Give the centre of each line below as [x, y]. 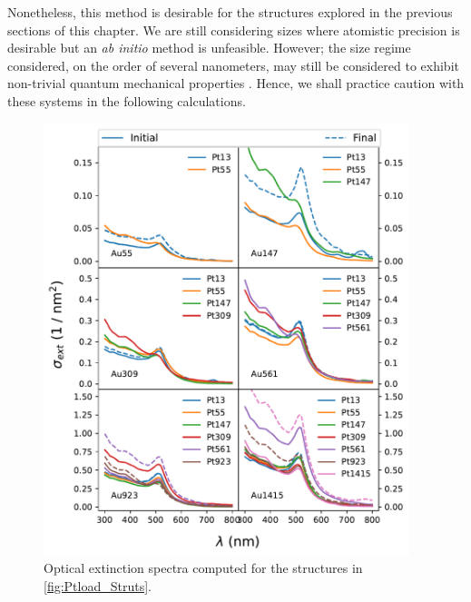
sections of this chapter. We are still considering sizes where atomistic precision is [234, 30]
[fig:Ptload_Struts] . [98, 586]
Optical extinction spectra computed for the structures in [203, 568]
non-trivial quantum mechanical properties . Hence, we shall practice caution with [236, 83]
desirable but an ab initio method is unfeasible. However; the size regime [209, 48]
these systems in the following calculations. [127, 100]
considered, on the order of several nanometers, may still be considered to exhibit [233, 65]
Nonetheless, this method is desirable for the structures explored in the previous [230, 12]
